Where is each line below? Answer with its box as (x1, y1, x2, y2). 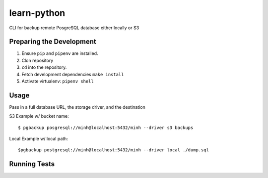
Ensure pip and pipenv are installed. (21, 50, 99, 56)
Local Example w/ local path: (9, 136, 68, 142)
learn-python (9, 7, 66, 18)
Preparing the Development (9, 38, 97, 46)
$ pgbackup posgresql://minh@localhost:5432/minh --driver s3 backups (18, 125, 194, 131)
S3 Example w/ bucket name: (9, 113, 69, 119)
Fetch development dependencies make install (21, 71, 124, 77)
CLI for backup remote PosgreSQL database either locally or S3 (9, 25, 139, 31)
